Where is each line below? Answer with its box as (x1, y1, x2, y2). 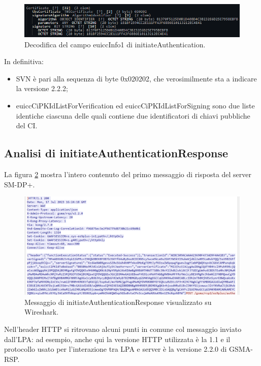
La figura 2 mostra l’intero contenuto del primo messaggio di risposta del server (4, 169, 252, 180)
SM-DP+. (4, 179, 35, 189)
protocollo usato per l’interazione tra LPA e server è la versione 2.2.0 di (4, 344, 227, 354)
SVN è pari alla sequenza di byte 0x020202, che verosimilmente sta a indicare (16, 73, 257, 83)
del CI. (16, 120, 38, 131)
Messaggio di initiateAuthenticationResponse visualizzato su (24, 296, 212, 307)
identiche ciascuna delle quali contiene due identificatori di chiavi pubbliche (16, 110, 250, 121)
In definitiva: (4, 56, 44, 67)
